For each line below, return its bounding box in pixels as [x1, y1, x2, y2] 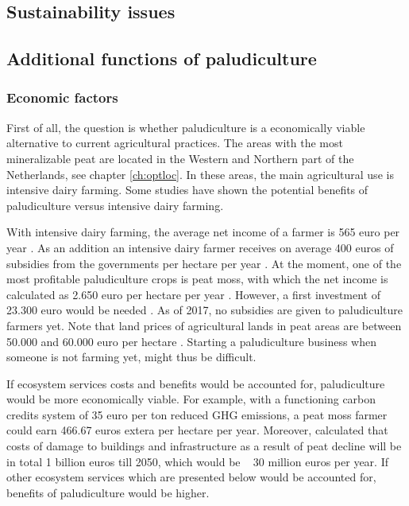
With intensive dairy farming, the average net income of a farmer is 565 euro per [6, 224, 400, 240]
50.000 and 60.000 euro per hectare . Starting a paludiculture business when [6, 333, 376, 349]
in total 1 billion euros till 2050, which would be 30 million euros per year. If [6, 453, 388, 469]
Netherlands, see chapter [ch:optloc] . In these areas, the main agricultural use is [6, 165, 394, 182]
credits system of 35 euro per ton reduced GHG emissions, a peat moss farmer [6, 406, 388, 422]
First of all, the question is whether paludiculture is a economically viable [6, 119, 365, 135]
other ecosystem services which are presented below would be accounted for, [6, 469, 376, 485]
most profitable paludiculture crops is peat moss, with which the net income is [6, 271, 388, 287]
